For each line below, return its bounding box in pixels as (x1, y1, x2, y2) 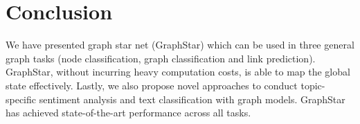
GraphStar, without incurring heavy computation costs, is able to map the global (6, 64, 350, 79)
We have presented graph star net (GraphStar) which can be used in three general (6, 37, 354, 52)
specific (6, 91, 37, 106)
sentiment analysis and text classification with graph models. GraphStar (39, 91, 345, 106)
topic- (300, 78, 325, 92)
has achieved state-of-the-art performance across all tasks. (6, 105, 251, 120)
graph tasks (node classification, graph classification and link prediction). (6, 51, 316, 65)
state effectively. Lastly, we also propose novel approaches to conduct (6, 78, 298, 92)
